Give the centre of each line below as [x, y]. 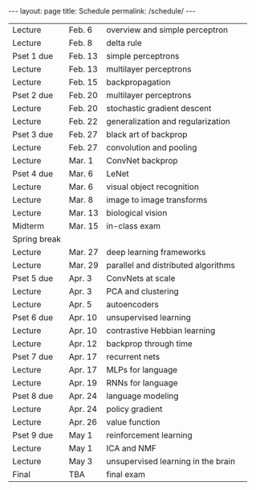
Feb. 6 [81, 30]
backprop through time [149, 344]
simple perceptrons [143, 56]
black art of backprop [147, 134]
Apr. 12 [83, 344]
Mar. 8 [81, 200]
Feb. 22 [83, 121]
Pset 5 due [33, 278]
